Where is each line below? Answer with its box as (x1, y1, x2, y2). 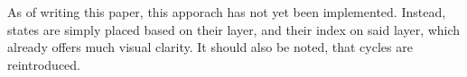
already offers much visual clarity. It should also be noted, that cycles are (7, 38, 413, 56)
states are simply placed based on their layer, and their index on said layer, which (7, 20, 461, 38)
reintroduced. (7, 55, 80, 73)
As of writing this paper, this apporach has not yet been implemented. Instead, (7, 3, 446, 21)
